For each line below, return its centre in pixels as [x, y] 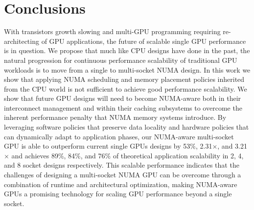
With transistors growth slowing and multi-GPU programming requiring [112, 31]
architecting [22, 41]
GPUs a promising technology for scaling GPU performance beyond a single [118, 194]
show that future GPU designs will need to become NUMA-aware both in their [123, 98]
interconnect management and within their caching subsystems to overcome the [123, 107]
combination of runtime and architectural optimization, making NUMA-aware [121, 184]
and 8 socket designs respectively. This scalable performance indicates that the [122, 165]
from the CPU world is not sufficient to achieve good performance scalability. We [126, 88]
